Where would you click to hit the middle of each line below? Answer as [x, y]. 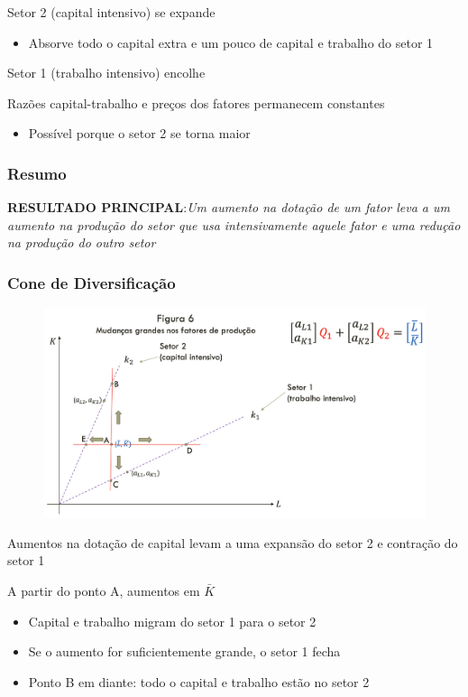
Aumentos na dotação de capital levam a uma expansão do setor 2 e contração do [233, 542]
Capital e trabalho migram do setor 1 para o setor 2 [172, 621]
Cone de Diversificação [92, 282]
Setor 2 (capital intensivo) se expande [111, 12]
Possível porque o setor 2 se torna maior [139, 133]
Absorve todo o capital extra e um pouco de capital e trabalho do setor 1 [231, 42]
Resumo [37, 173]
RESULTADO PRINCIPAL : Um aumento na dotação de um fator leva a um [229, 207]
